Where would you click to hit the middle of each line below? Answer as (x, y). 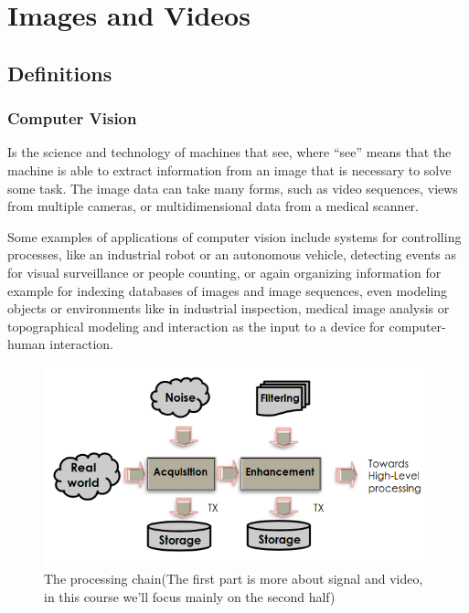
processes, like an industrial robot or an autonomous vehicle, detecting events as (232, 254)
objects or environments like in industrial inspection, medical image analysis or (229, 308)
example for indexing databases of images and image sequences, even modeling (228, 290)
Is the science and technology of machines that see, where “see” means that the (229, 152)
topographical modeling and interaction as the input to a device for (196, 326)
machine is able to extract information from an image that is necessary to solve (229, 169)
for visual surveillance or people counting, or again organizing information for (224, 272)
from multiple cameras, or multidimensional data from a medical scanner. (213, 206)
